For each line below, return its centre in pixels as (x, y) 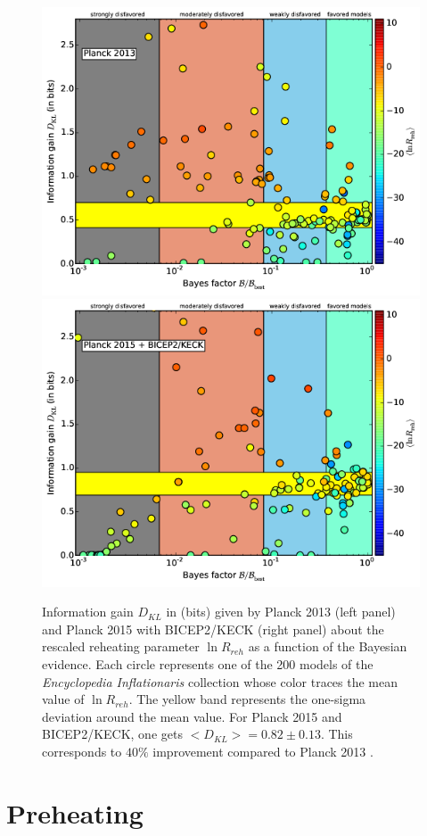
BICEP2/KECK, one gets (112, 734)
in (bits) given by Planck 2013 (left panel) (281, 612)
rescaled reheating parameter (121, 646)
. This (337, 734)
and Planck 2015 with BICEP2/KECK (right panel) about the (213, 629)
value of (63, 699)
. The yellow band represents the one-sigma (247, 699)
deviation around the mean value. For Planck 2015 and (192, 716)
